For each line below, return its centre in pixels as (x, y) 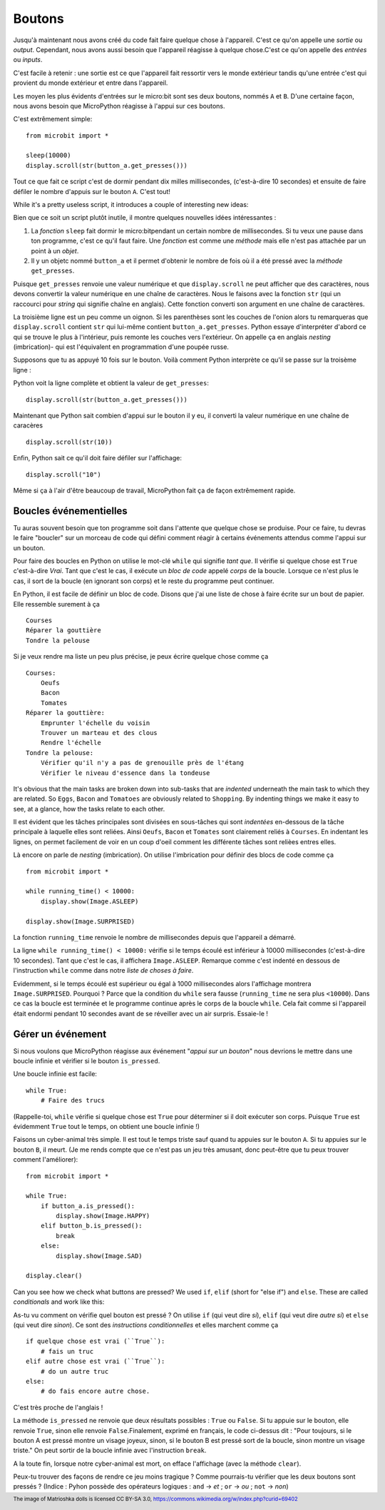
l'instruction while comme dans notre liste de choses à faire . (103, 971)
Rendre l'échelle (71, 743)
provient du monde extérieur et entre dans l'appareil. (91, 83)
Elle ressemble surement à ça (56, 604)
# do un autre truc (75, 1371)
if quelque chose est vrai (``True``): (96, 1341)
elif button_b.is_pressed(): (91, 1226)
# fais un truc (67, 1351)
